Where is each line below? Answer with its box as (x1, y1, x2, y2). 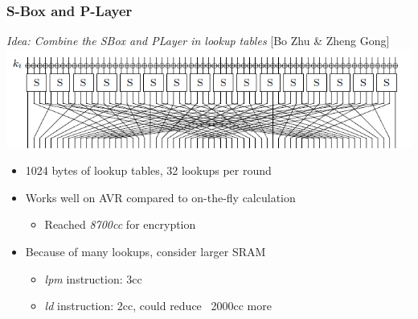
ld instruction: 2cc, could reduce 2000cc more (44, 297, 272, 314)
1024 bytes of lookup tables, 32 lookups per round (25, 162, 272, 179)
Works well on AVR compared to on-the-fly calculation (25, 188, 296, 205)
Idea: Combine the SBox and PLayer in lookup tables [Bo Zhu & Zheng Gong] (6, 32, 390, 49)
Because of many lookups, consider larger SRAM (25, 243, 266, 259)
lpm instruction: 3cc (44, 270, 142, 287)
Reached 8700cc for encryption (44, 216, 196, 233)
